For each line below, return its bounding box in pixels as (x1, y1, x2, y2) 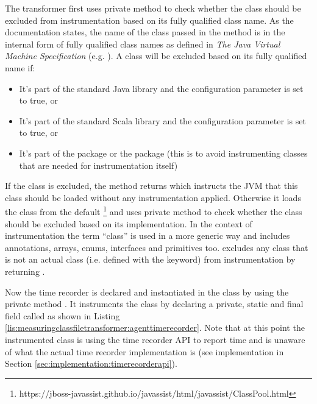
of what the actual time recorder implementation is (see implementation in (5, 345, 284, 358)
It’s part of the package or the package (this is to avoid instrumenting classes (19, 146, 308, 159)
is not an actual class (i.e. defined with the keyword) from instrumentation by (5, 253, 296, 266)
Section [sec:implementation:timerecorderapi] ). (5, 357, 177, 370)
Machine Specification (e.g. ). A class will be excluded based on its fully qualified (5, 49, 307, 62)
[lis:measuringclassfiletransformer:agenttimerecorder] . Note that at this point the (5, 321, 305, 334)
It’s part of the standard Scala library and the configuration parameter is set (19, 114, 306, 127)
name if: (5, 61, 35, 74)
